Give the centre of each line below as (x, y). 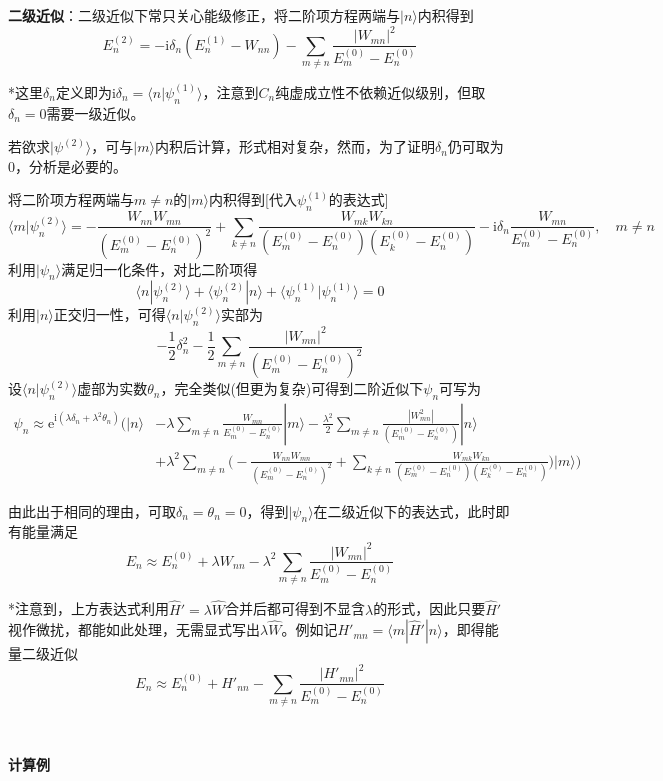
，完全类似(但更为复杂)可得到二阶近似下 (292, 388)
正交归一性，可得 (109, 314)
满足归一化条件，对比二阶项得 (159, 268)
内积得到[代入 (253, 199)
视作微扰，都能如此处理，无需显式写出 (134, 629)
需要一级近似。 (95, 112)
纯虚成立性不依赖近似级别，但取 (380, 91)
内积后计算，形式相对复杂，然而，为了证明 (294, 146)
